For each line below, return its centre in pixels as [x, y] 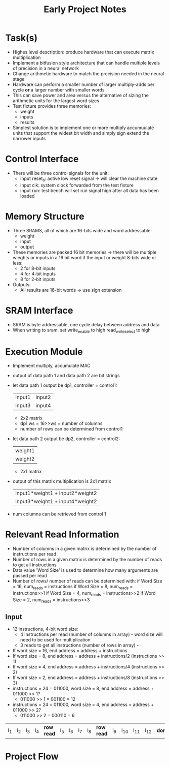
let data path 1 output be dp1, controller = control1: [65, 385]
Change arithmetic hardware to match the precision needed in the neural [88, 73]
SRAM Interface [39, 310]
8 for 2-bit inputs [38, 279]
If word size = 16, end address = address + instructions [70, 651]
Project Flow [32, 756]
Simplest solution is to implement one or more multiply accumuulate [83, 128]
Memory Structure [45, 216]
